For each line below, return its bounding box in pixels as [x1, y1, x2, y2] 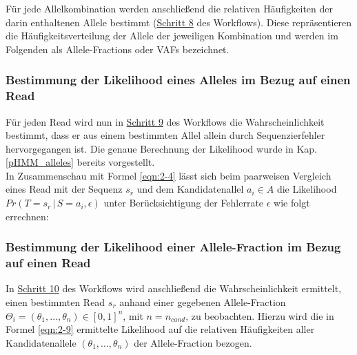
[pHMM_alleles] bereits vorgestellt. [6, 155, 155, 169]
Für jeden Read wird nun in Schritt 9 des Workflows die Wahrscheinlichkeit [6, 114, 325, 128]
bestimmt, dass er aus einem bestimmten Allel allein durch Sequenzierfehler [6, 128, 325, 142]
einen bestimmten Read [6, 295, 105, 309]
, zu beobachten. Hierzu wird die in [185, 308, 334, 323]
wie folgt [274, 195, 310, 210]
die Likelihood [276, 182, 337, 196]
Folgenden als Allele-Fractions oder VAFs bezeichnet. [6, 41, 229, 56]
